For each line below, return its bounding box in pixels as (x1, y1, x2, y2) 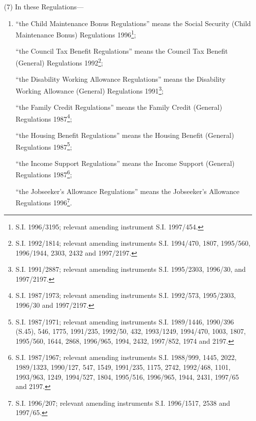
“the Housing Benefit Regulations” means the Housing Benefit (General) (15, 130, 234, 140)
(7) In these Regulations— (4, 1, 84, 11)
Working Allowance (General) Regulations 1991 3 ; (15, 84, 164, 96)
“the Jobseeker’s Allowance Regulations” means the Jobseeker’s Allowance (15, 186, 240, 196)
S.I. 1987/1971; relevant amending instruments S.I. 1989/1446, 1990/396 (15, 316, 234, 326)
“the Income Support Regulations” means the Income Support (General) (15, 158, 235, 168)
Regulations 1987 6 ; (15, 168, 72, 180)
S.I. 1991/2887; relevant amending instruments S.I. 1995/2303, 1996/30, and (15, 264, 246, 274)
